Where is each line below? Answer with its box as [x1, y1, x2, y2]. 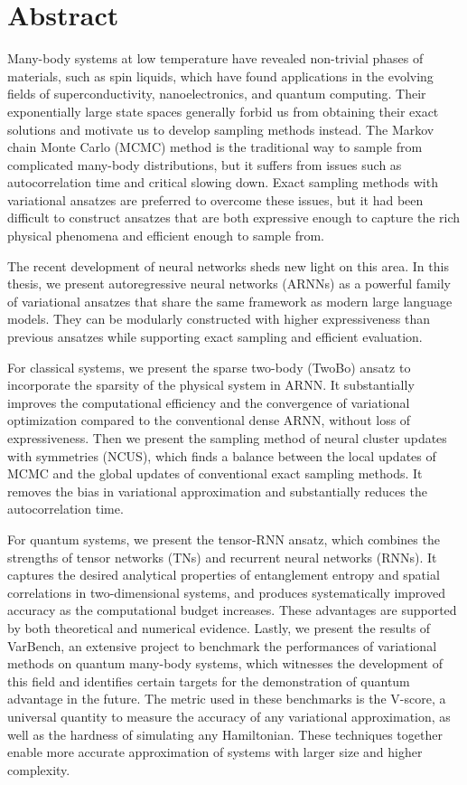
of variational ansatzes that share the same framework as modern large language [7, 291, 453, 310]
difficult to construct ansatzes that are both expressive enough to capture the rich [7, 208, 461, 227]
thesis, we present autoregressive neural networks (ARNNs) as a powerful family [7, 274, 451, 293]
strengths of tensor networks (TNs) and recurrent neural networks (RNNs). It [7, 547, 437, 566]
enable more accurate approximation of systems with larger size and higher [7, 742, 423, 761]
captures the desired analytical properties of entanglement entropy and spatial [7, 565, 440, 584]
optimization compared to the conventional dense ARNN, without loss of [7, 411, 411, 430]
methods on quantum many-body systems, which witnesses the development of [7, 654, 443, 673]
